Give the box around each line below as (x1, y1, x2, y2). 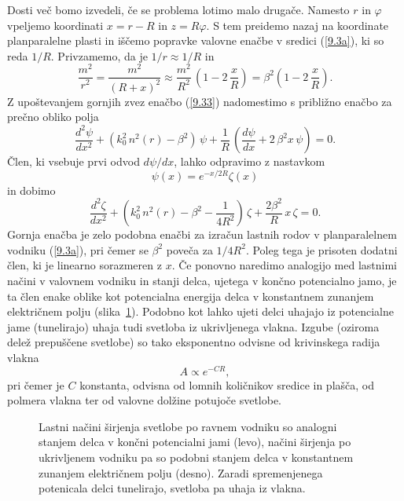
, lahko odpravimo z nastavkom (174, 153, 325, 170)
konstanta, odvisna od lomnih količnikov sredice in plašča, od (79, 376, 375, 393)
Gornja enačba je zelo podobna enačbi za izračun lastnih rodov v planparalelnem (7, 226, 397, 243)
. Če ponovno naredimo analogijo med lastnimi (171, 257, 397, 273)
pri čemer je (7, 376, 64, 393)
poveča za (166, 241, 213, 258)
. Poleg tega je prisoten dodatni (245, 241, 398, 258)
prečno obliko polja (7, 108, 99, 125)
